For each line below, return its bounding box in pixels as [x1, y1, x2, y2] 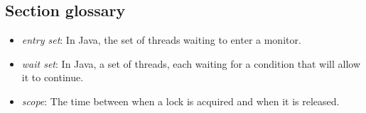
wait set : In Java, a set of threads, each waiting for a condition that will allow [21, 56, 361, 71]
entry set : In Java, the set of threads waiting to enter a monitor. [21, 32, 301, 47]
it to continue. [21, 70, 84, 85]
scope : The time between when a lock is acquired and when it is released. [21, 93, 340, 108]
